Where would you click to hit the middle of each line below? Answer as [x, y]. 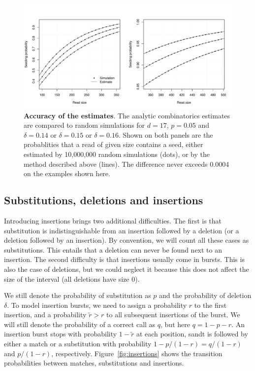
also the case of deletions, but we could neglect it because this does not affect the [127, 269]
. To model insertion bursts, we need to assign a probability [97, 305]
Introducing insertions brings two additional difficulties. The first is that [113, 220]
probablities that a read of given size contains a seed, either [113, 144]
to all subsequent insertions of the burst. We [173, 315]
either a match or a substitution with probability [78, 344]
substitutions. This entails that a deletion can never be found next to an [113, 249]
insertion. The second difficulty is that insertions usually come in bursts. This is [124, 259]
